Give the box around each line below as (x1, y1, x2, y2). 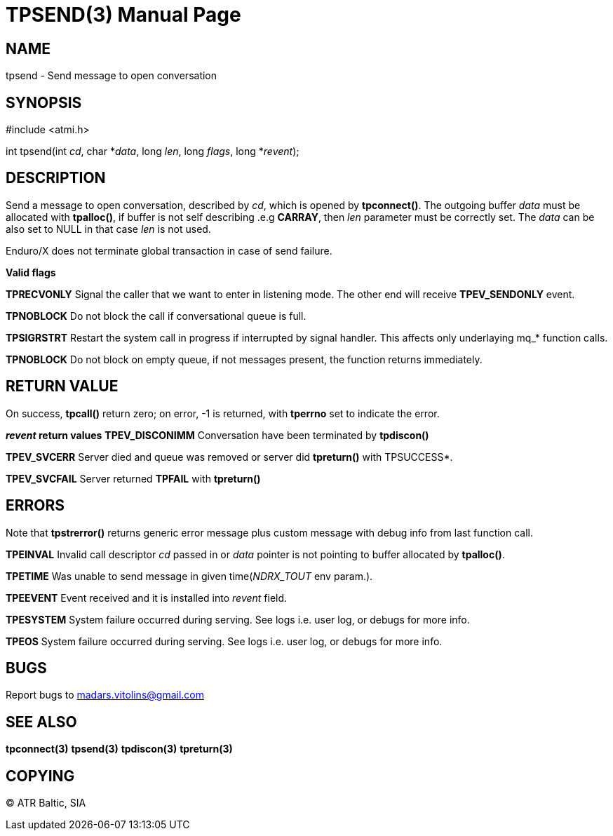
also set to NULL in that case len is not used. (6, 222, 211, 235)
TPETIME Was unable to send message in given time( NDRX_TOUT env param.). (6, 569, 373, 582)
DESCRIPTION (6, 169, 106, 187)
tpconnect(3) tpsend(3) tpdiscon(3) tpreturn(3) (6, 743, 233, 755)
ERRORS (6, 497, 65, 515)
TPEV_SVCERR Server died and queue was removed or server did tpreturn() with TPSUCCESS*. (6, 450, 453, 463)
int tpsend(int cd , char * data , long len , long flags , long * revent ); (6, 145, 299, 158)
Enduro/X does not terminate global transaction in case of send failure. (6, 244, 332, 257)
